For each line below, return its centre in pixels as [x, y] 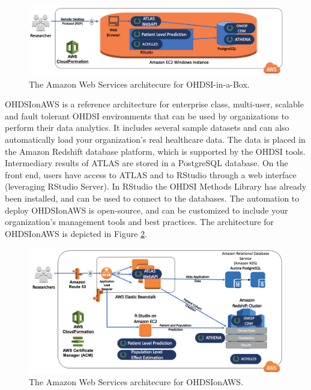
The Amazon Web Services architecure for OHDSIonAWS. [136, 382]
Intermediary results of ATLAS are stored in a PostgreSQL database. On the [146, 163]
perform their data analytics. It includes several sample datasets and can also [147, 127]
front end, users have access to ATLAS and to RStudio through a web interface [151, 174]
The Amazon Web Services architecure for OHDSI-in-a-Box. [139, 84]
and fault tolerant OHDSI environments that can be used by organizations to [147, 115]
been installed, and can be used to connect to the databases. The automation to [152, 198]
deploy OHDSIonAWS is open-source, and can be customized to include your [146, 210]
